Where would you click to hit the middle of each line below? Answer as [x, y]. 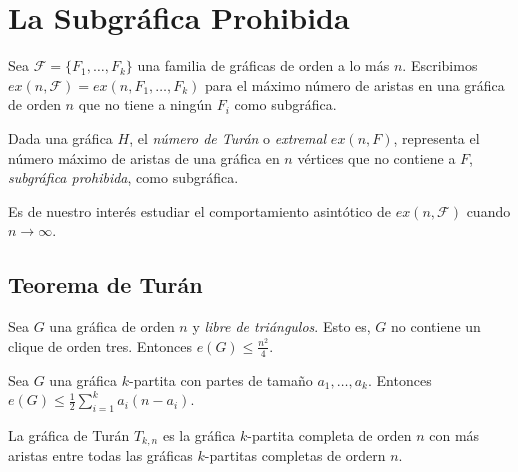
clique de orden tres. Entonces [100, 345]
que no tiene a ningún [145, 104]
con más [454, 434]
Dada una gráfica [60, 137]
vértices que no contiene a [376, 157]
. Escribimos [440, 65]
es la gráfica [199, 434]
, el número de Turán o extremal [228, 137]
